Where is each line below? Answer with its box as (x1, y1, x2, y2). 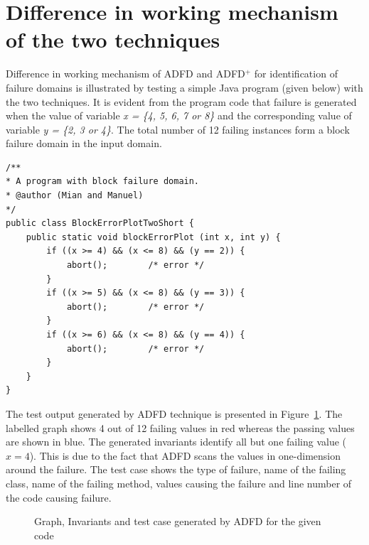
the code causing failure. (6, 490, 112, 504)
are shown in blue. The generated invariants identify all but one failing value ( (6, 434, 347, 449)
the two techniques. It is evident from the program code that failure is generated (6, 94, 357, 109)
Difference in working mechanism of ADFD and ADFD (6, 66, 245, 81)
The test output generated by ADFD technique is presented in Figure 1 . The (6, 406, 343, 421)
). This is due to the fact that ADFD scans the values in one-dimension (29, 448, 341, 463)
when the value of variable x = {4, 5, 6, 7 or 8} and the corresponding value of (6, 108, 352, 123)
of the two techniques (6, 25, 220, 54)
